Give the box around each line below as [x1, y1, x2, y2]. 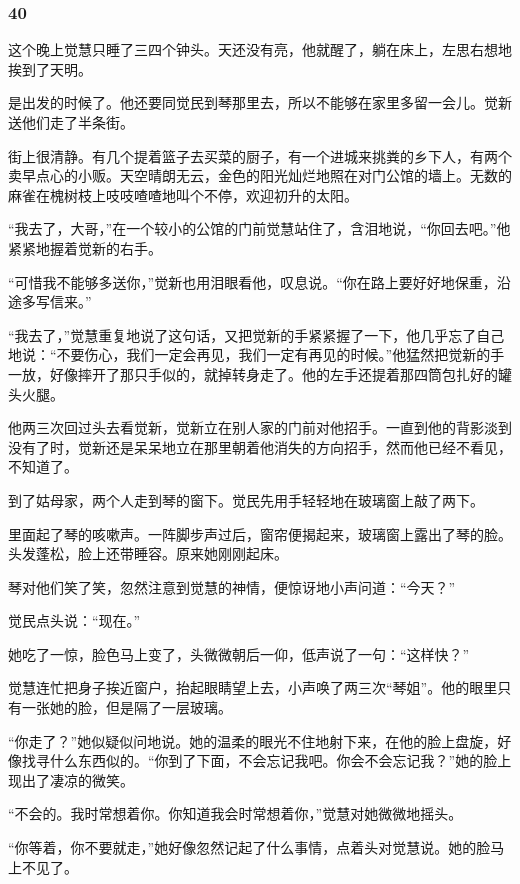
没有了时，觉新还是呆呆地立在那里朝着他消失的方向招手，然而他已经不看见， [8, 436, 512, 457]
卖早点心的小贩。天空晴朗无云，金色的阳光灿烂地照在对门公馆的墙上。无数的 [8, 165, 512, 186]
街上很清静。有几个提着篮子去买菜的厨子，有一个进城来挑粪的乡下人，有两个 [8, 145, 512, 166]
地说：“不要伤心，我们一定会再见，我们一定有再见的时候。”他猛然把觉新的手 [8, 344, 505, 365]
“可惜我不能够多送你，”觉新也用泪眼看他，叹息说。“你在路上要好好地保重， [8, 271, 497, 292]
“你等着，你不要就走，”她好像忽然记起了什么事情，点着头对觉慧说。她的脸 [8, 837, 491, 858]
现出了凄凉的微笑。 [8, 769, 134, 790]
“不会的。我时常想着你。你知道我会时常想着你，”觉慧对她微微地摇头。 [8, 803, 463, 824]
